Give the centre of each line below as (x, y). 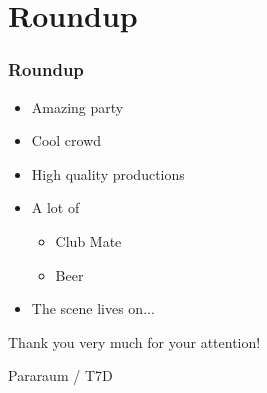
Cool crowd (66, 140)
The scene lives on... (93, 308)
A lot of (55, 207)
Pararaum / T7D (60, 375)
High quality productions (108, 173)
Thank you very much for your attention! (134, 341)
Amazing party (77, 106)
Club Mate (88, 240)
